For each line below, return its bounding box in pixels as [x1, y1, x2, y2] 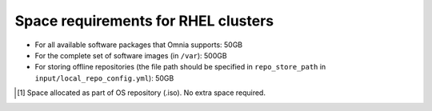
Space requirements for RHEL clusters [14, 12, 274, 30]
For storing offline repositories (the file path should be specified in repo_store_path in [34, 62, 326, 72]
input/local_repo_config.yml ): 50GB [34, 73, 174, 83]
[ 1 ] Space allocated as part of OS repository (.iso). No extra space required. [17, 88, 266, 97]
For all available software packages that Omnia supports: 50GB [34, 40, 243, 50]
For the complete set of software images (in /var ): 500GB [34, 50, 227, 60]
